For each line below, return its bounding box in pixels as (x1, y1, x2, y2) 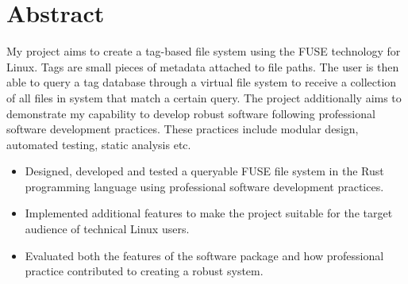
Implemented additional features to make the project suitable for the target (25, 205, 393, 221)
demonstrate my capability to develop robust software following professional (6, 105, 375, 121)
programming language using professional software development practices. (25, 178, 384, 194)
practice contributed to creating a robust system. (25, 263, 264, 279)
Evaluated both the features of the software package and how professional (25, 247, 384, 263)
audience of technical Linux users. (25, 221, 190, 237)
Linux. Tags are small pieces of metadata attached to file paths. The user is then (6, 58, 399, 75)
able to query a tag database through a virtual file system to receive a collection (6, 74, 397, 90)
